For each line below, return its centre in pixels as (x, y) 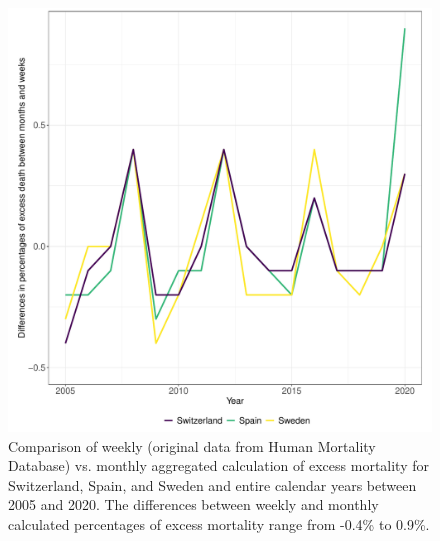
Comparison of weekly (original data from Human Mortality (192, 445)
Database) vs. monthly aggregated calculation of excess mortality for (218, 465)
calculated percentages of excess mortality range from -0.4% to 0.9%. (219, 523)
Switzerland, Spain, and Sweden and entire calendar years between (212, 484)
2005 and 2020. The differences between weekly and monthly (193, 504)
